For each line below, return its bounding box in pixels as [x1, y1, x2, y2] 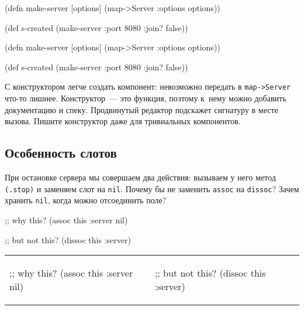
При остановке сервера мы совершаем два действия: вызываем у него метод [5, 171, 276, 183]
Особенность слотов [5, 144, 117, 162]
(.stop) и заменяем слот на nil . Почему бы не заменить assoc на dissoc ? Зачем [5, 182, 299, 195]
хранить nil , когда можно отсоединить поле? [5, 194, 167, 206]
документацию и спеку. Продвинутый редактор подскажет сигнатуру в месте [5, 103, 278, 115]
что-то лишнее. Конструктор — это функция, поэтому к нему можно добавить [5, 92, 286, 104]
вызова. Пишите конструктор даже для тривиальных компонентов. [5, 115, 241, 127]
